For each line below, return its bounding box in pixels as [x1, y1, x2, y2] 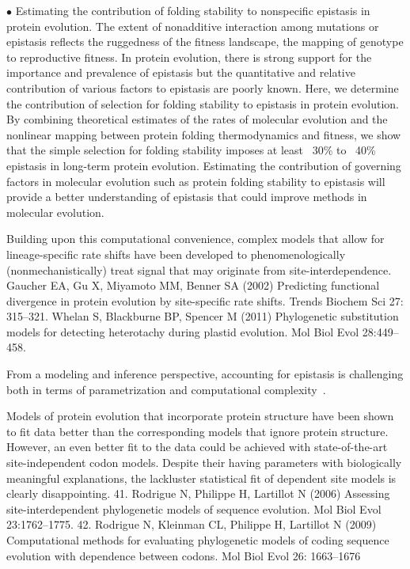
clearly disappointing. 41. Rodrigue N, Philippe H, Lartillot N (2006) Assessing [6, 485, 390, 502]
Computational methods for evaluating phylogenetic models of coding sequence [6, 532, 389, 548]
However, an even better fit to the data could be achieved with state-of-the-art [6, 438, 388, 455]
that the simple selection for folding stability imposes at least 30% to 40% [6, 142, 376, 158]
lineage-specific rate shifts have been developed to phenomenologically [6, 245, 346, 262]
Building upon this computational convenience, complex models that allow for [6, 230, 385, 247]
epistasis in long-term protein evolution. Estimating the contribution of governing [6, 157, 401, 173]
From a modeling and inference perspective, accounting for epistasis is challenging [6, 366, 404, 382]
